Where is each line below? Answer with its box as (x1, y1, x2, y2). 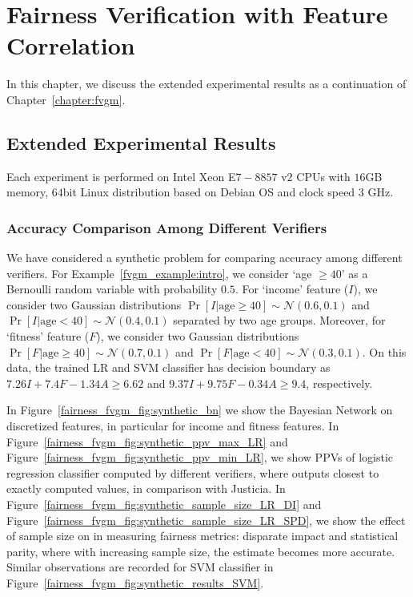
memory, (6, 184, 49, 200)
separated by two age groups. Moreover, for (173, 312, 386, 329)
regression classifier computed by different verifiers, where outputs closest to (6, 464, 379, 481)
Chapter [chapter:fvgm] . (6, 91, 126, 107)
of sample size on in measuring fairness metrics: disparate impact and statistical (6, 527, 399, 544)
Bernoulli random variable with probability (6, 280, 218, 297)
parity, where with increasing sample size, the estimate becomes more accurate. (6, 543, 395, 559)
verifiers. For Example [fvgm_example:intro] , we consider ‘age (6, 264, 312, 281)
